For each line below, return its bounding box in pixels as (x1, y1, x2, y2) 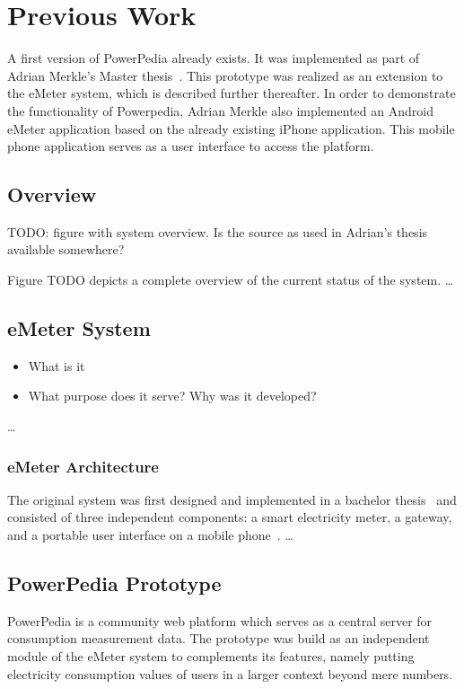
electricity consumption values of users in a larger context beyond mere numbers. (7, 664, 453, 683)
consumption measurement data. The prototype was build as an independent (7, 629, 430, 648)
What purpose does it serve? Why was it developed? (28, 386, 317, 405)
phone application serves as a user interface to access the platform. (7, 137, 374, 155)
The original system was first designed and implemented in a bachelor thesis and (7, 490, 457, 508)
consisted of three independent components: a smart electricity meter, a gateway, (7, 508, 452, 526)
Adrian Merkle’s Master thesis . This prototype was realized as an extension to (7, 66, 443, 84)
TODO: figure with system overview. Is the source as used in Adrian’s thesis (7, 222, 428, 241)
